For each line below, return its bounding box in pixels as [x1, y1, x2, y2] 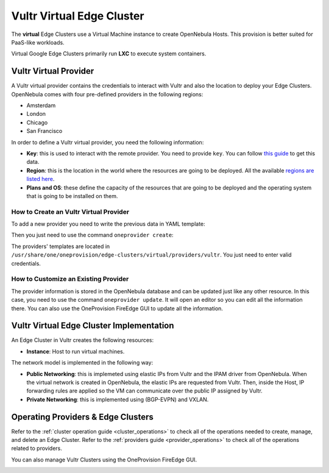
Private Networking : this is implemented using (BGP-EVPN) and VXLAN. [26, 396, 209, 403]
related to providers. [11, 445, 62, 452]
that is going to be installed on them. [26, 192, 118, 199]
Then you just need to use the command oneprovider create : [11, 232, 174, 239]
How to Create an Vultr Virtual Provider [11, 207, 130, 216]
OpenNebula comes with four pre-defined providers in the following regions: [11, 90, 203, 98]
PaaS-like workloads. [11, 38, 65, 46]
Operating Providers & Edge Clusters [11, 411, 154, 422]
